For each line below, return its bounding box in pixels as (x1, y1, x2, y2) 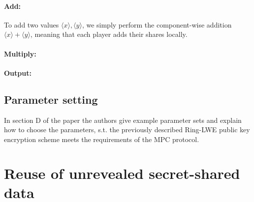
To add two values (4, 19, 59, 29)
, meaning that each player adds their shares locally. (30, 29, 188, 39)
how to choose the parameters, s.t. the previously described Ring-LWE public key (4, 124, 250, 135)
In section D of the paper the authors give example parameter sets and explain (4, 115, 242, 125)
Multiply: (4, 48, 36, 58)
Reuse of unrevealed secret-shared (4, 163, 240, 183)
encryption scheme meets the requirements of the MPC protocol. (4, 134, 199, 144)
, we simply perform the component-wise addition (82, 19, 232, 29)
